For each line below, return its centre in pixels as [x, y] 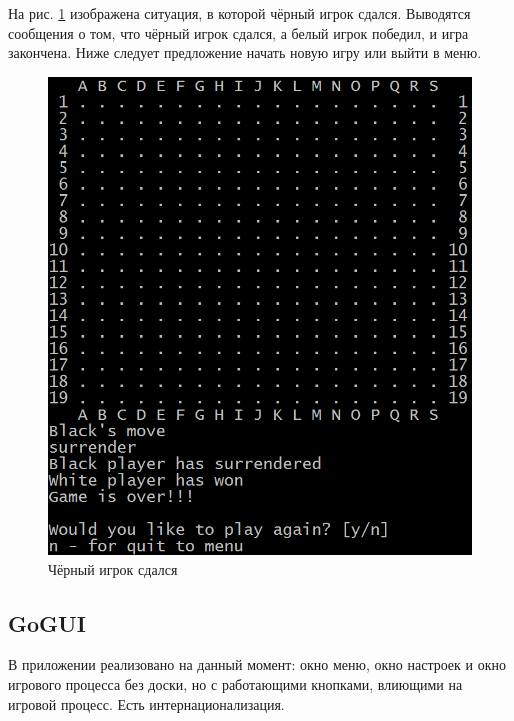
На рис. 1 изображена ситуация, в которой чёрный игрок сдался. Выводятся [239, 13]
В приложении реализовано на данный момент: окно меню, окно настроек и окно [257, 664]
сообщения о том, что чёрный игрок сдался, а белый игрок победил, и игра [238, 32]
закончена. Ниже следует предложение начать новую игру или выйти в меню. [245, 52]
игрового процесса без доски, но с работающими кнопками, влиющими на [235, 683]
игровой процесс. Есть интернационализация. [146, 703]
